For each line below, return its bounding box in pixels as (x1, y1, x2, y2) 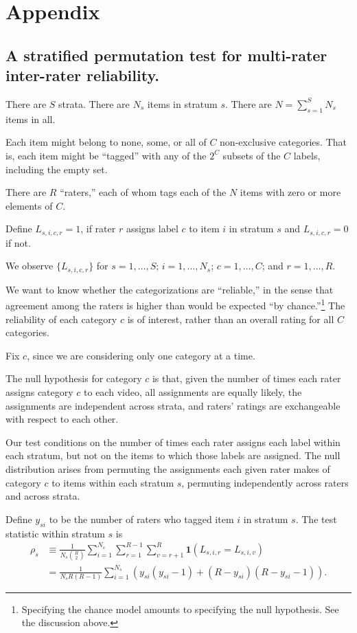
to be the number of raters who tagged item (49, 511, 234, 526)
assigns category (5, 385, 73, 399)
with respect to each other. (5, 412, 119, 426)
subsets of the (222, 148, 281, 162)
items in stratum (147, 96, 218, 111)
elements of (5, 198, 53, 212)
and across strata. (5, 489, 80, 503)
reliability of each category (5, 311, 117, 326)
